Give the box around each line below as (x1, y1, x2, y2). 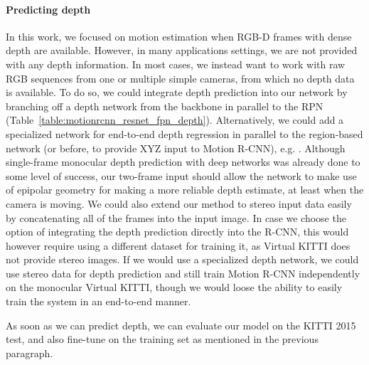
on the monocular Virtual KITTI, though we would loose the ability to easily (6, 280, 343, 295)
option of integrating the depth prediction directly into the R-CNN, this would (6, 224, 349, 239)
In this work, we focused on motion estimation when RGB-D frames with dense (6, 28, 352, 43)
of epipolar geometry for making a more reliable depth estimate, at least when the (6, 182, 364, 197)
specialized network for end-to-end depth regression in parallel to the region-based (6, 126, 363, 141)
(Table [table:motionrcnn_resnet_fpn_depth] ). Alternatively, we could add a (6, 112, 344, 127)
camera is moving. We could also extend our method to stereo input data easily (6, 196, 352, 211)
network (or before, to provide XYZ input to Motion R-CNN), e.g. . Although (6, 140, 346, 155)
